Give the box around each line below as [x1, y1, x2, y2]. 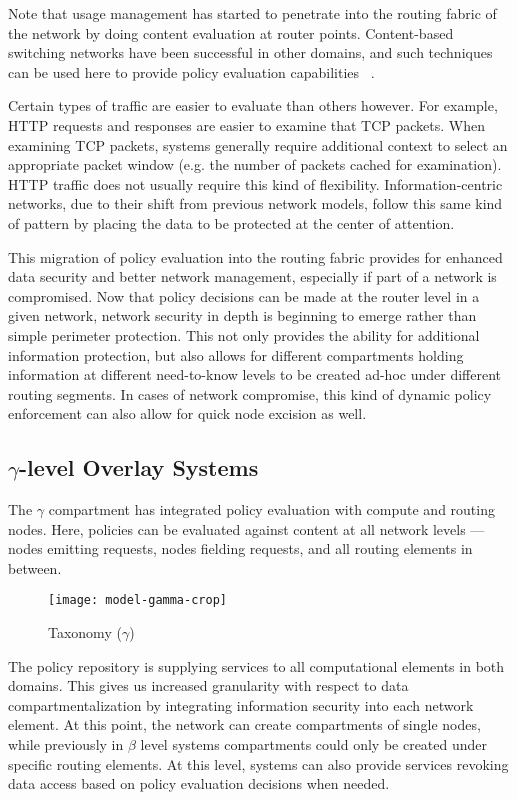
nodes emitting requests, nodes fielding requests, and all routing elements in [8, 538, 473, 559]
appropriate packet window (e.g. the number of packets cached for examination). [8, 154, 502, 175]
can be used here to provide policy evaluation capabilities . [8, 61, 375, 82]
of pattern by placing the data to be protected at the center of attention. [8, 212, 455, 233]
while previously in [8, 734, 124, 755]
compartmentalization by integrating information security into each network [8, 694, 474, 715]
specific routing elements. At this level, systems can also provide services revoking [8, 753, 509, 774]
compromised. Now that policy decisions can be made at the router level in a [8, 285, 480, 306]
